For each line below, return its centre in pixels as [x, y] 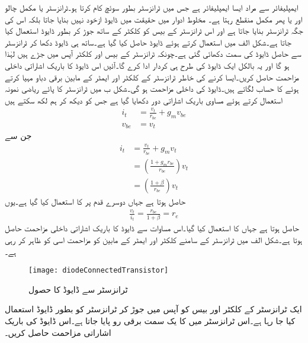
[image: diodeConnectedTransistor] [99, 271]
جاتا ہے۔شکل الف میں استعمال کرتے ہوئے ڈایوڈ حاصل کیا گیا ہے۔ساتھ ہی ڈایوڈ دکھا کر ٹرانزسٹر [148, 42]
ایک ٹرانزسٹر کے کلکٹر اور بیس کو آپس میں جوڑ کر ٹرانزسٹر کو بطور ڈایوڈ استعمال [153, 309]
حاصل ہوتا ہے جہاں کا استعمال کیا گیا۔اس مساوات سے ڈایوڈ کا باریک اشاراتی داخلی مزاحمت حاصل [152, 228]
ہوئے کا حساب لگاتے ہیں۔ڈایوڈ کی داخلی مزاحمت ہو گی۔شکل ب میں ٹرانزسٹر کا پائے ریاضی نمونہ [152, 88]
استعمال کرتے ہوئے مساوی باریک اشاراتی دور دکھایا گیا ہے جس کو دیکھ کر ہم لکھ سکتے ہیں [144, 100]
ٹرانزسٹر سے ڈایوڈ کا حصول [78, 289]
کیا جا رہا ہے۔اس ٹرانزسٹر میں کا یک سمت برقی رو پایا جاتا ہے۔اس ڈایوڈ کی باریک [150, 321]
